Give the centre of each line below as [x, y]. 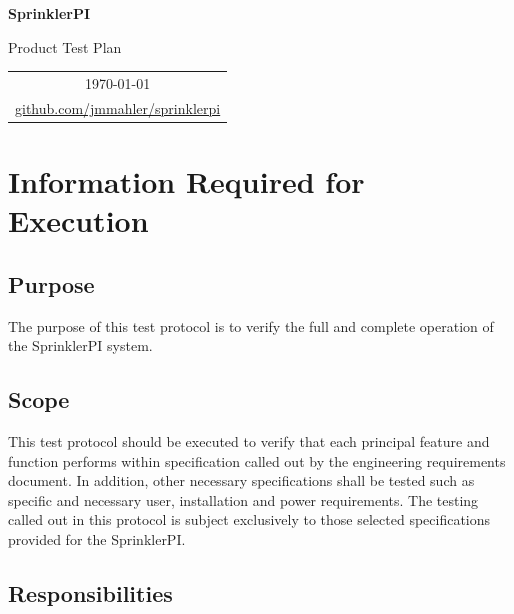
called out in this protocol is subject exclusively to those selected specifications [249, 519]
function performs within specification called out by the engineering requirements [257, 460]
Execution [78, 220]
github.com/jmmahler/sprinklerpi [118, 107]
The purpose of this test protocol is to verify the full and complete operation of [251, 325]
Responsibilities [90, 592]
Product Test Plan [65, 46]
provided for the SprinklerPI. [97, 539]
